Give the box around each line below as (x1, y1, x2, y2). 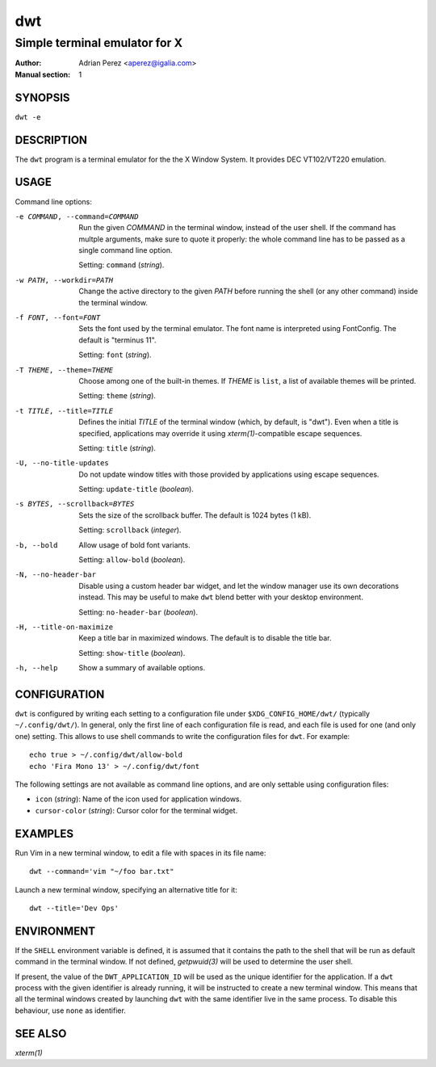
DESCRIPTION (15, 133, 88, 147)
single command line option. (78, 246, 173, 255)
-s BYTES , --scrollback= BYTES (15, 499, 135, 509)
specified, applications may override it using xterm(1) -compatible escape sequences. (78, 428, 363, 438)
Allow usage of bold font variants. (78, 540, 191, 549)
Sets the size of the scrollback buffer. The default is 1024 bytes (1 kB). (78, 510, 312, 520)
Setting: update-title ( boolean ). (78, 485, 194, 494)
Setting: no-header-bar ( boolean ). (78, 607, 198, 617)
